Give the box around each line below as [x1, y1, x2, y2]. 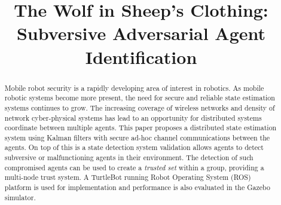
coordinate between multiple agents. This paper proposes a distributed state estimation [4, 123, 277, 133]
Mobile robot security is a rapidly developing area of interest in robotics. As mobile [4, 82, 264, 93]
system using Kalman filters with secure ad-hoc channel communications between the [4, 132, 270, 142]
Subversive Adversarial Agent [16, 21, 266, 45]
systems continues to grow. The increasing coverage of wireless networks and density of [4, 102, 275, 112]
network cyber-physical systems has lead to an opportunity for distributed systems [4, 112, 262, 123]
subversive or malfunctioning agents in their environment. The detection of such [4, 152, 253, 163]
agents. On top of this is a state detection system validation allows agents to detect [4, 142, 264, 152]
